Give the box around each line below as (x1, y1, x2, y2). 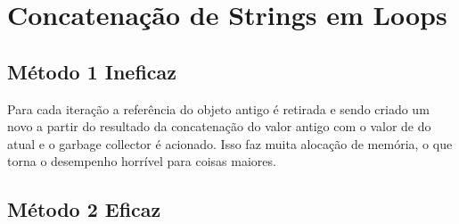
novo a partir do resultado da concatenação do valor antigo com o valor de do (7, 117, 431, 136)
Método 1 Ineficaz (7, 57, 177, 85)
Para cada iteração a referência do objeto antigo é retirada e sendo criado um (7, 99, 430, 118)
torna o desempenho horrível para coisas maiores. (7, 152, 276, 170)
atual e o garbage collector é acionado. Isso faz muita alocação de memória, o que (7, 134, 453, 153)
